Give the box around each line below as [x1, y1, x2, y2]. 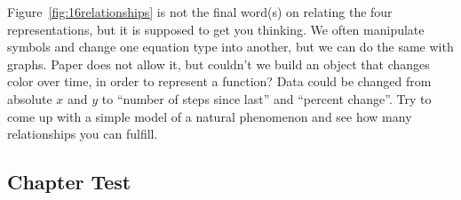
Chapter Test [7, 168, 131, 196]
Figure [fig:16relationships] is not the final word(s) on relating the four [7, 3, 393, 20]
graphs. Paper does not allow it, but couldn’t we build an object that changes [7, 54, 430, 73]
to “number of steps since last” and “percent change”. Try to [101, 89, 432, 108]
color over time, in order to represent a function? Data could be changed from [7, 72, 432, 91]
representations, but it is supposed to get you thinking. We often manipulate [7, 20, 425, 38]
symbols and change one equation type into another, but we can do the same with [7, 37, 454, 56]
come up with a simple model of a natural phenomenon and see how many [7, 107, 412, 125]
